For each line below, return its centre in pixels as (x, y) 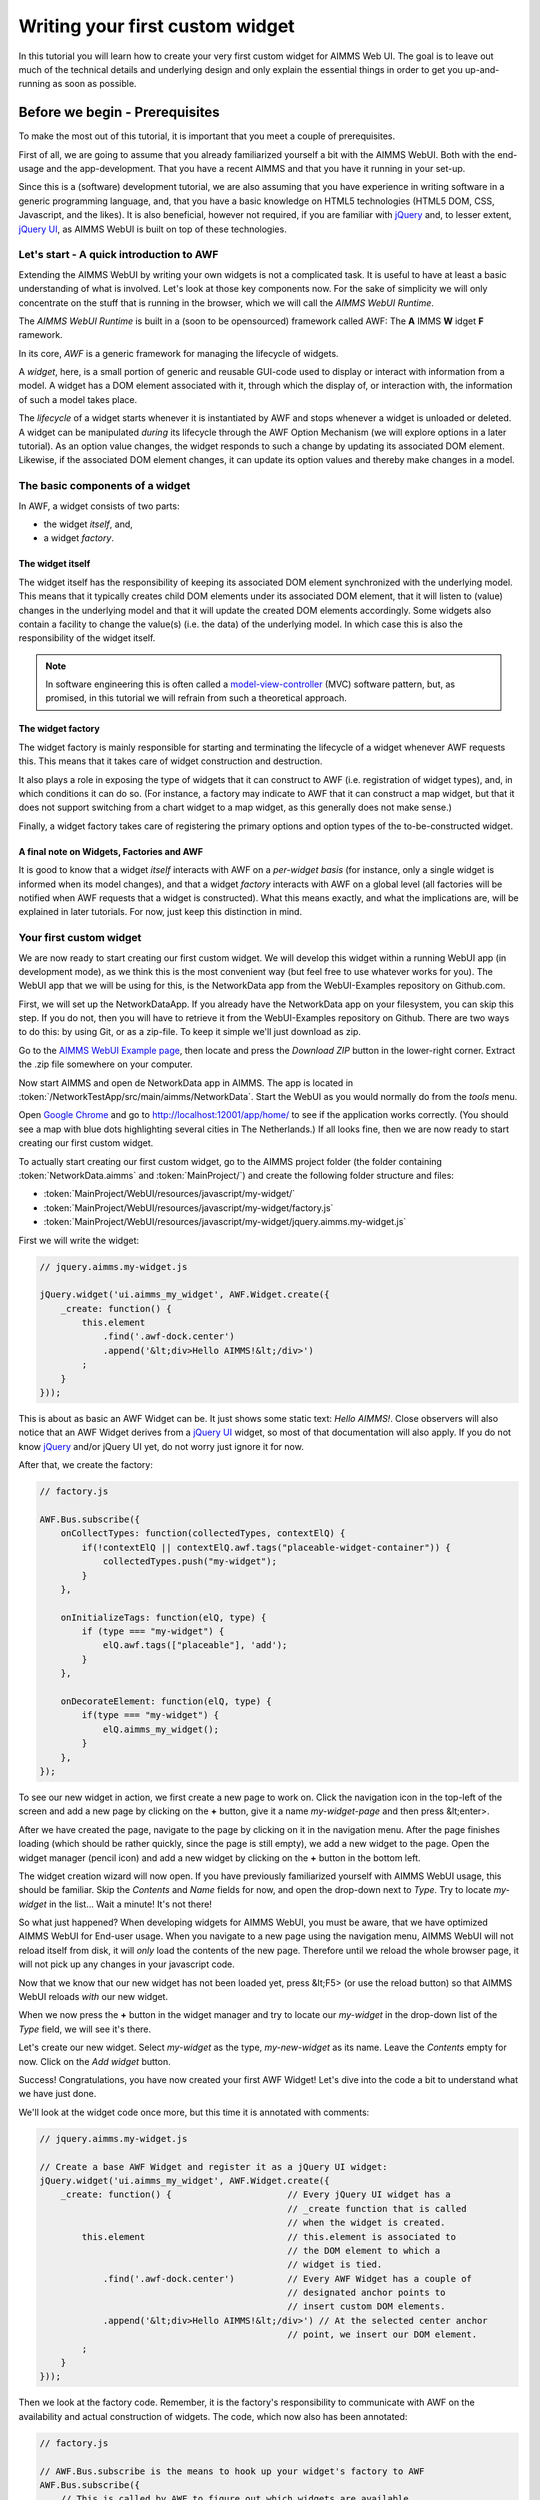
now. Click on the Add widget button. (94, 2061)
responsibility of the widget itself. (87, 638)
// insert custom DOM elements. (366, 2306)
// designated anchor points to (366, 2293)
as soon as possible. (94, 84)
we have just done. (57, 2094)
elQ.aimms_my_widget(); (161, 1729)
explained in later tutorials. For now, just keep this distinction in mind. (160, 912)
